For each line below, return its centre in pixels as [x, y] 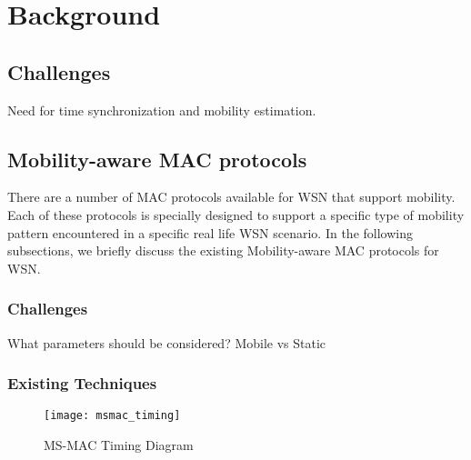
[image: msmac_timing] [112, 416]
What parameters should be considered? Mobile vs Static [167, 342]
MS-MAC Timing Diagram [119, 445]
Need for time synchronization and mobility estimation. [162, 110]
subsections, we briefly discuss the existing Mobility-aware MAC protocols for [223, 250]
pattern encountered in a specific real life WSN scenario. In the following [210, 232]
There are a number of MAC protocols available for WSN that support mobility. [231, 197]
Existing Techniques [82, 383]
